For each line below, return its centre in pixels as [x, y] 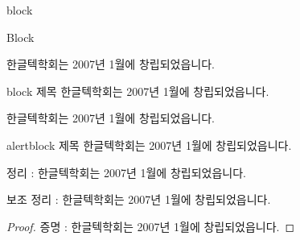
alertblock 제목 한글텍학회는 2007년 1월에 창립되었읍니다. [149, 145]
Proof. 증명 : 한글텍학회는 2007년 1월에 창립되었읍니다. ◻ [151, 226]
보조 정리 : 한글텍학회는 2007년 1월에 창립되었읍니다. [139, 199]
